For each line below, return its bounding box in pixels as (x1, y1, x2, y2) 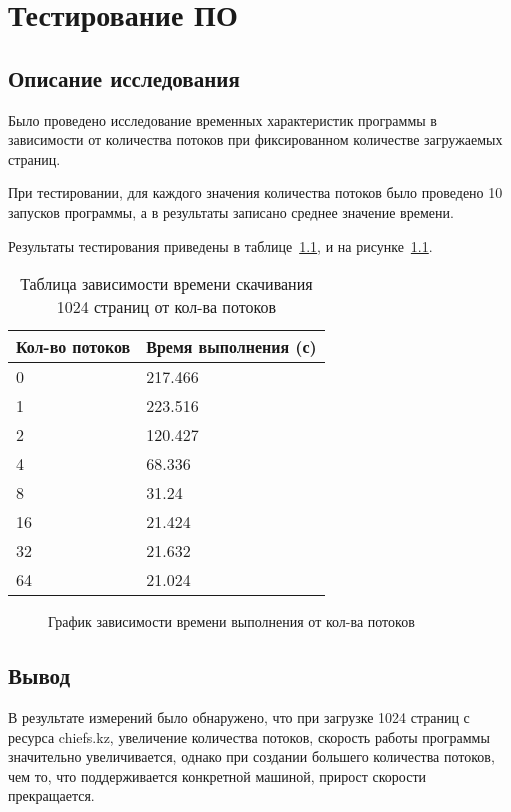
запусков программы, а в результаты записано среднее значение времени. (8, 201, 454, 222)
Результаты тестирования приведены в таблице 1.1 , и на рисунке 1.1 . (8, 235, 433, 256)
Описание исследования (8, 62, 240, 93)
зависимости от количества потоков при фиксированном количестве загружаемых (8, 129, 503, 150)
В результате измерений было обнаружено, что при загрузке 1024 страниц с (8, 706, 470, 727)
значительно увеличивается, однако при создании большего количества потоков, (8, 746, 495, 767)
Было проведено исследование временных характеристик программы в (8, 109, 437, 130)
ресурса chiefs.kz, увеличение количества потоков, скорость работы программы (8, 726, 490, 747)
